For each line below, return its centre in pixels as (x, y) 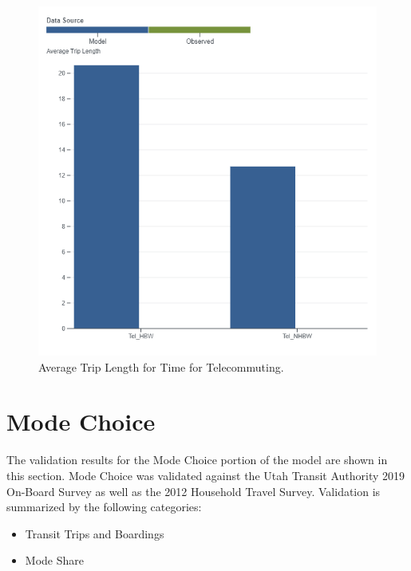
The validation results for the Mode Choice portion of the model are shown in (197, 460)
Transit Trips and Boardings (95, 533)
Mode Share (54, 560)
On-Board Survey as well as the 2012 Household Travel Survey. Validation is (194, 491)
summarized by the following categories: (104, 507)
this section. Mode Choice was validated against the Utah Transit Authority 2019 (206, 475)
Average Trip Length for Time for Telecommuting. (161, 366)
